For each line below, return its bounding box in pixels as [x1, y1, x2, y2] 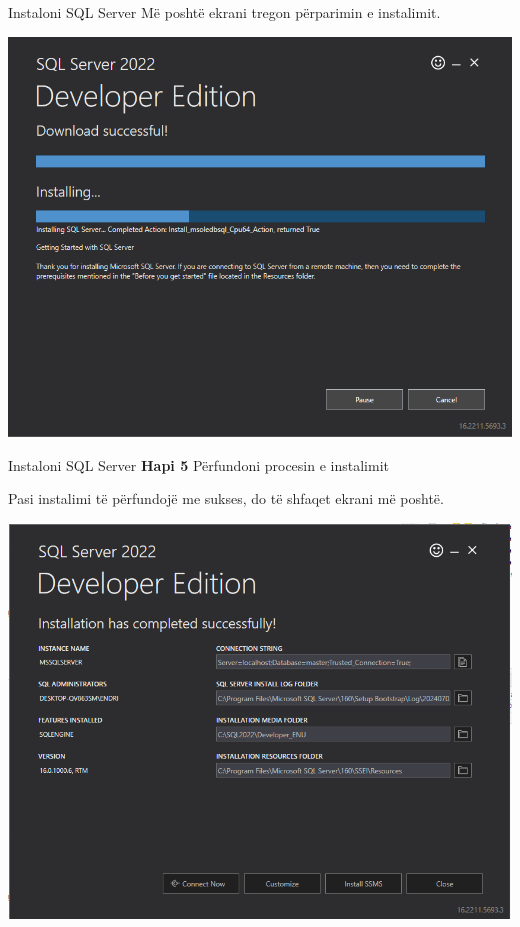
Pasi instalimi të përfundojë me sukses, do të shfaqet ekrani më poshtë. [8, 488, 444, 509]
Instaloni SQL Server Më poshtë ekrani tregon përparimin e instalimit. [8, 2, 441, 22]
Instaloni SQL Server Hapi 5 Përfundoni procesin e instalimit [8, 454, 389, 475]
